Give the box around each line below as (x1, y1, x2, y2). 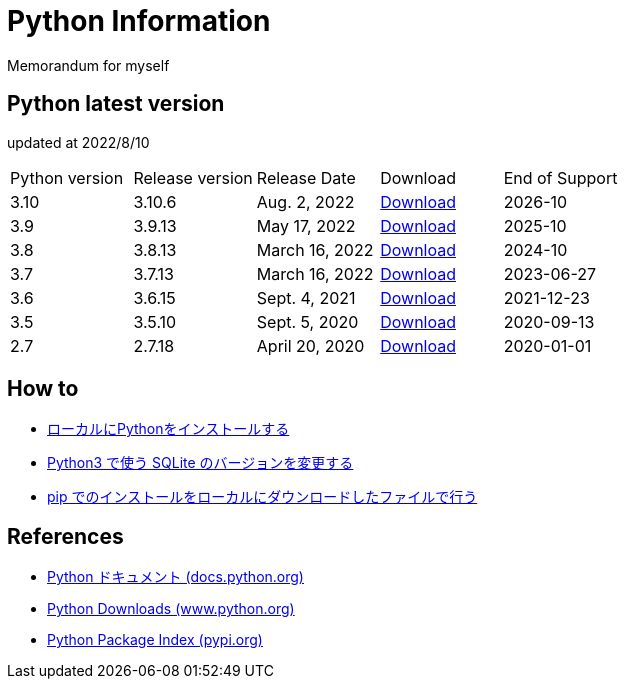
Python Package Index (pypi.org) (47, 631, 263, 649)
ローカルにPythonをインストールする (47, 420, 290, 438)
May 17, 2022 (256, 215, 356, 236)
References (7, 523, 124, 549)
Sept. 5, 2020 (256, 311, 359, 332)
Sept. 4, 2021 (256, 287, 356, 308)
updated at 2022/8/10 (7, 133, 150, 151)
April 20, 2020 (256, 335, 365, 356)
